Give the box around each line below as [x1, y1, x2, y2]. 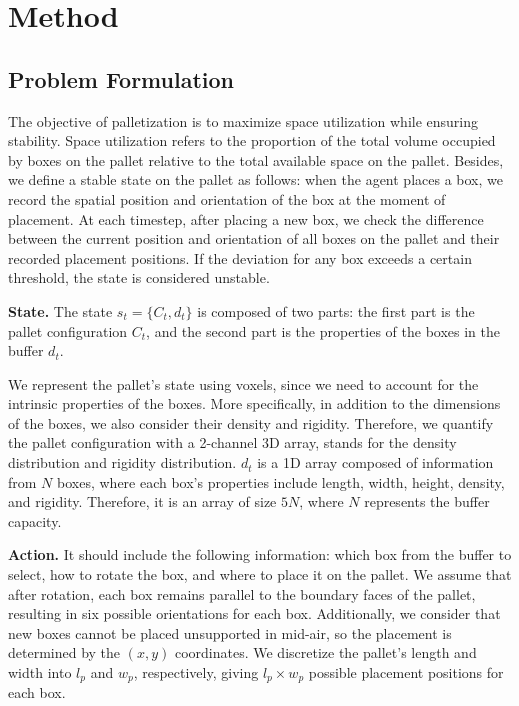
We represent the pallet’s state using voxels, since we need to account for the [8, 373, 479, 394]
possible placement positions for [308, 662, 504, 683]
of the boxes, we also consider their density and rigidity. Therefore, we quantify [8, 412, 494, 433]
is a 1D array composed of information [257, 452, 494, 473]
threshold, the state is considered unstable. [8, 267, 270, 288]
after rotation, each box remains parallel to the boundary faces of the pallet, [8, 583, 476, 604]
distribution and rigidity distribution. [8, 452, 237, 473]
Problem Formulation [8, 63, 234, 94]
